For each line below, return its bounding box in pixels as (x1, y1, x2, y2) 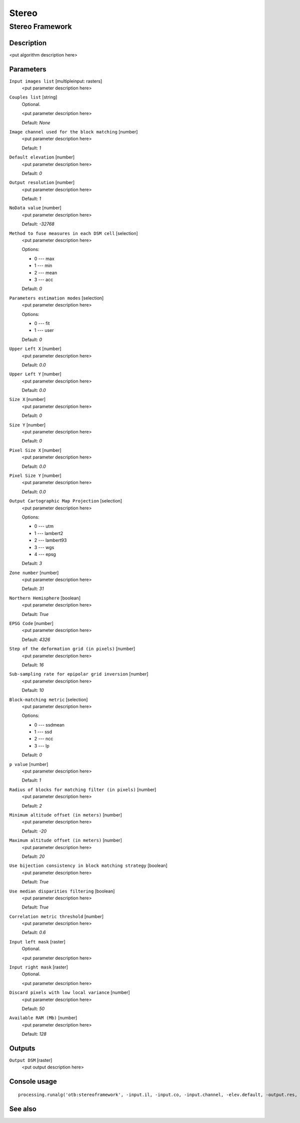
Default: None (21, 119, 50, 125)
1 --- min (34, 262, 52, 268)
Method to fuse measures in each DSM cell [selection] (9, 230, 138, 236)
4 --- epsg (34, 551, 56, 557)
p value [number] (9, 761, 48, 767)
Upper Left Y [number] (9, 371, 62, 377)
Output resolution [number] (9, 179, 75, 185)
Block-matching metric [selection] (9, 696, 88, 702)
